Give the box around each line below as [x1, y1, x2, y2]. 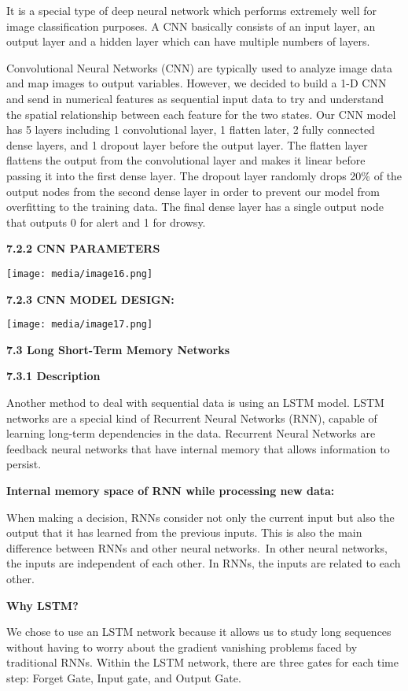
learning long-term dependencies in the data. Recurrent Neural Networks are [6, 425, 376, 442]
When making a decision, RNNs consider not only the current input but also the [6, 508, 395, 525]
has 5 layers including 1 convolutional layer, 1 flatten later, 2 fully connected [6, 121, 375, 138]
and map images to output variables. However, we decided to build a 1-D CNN [6, 75, 387, 91]
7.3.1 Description [6, 368, 101, 384]
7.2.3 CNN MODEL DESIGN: [6, 290, 175, 307]
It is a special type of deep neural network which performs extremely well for [6, 2, 377, 18]
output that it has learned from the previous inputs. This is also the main [6, 524, 362, 541]
